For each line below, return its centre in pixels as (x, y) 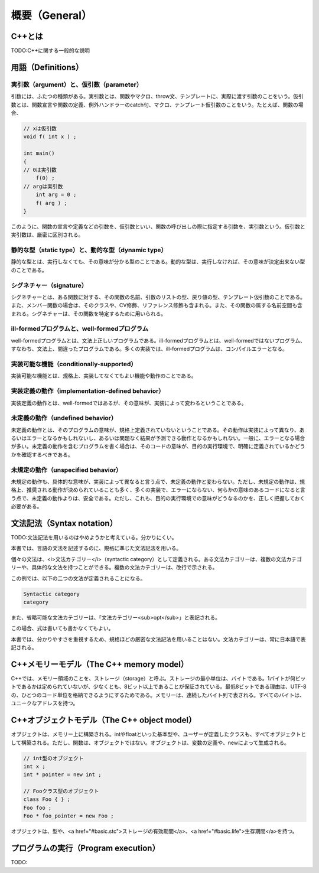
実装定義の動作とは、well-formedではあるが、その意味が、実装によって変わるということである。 (129, 403)
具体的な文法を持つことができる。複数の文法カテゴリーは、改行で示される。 (125, 568)
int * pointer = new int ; (62, 775)
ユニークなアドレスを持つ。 (45, 703)
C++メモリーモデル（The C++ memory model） (100, 664)
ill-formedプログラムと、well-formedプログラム (80, 329)
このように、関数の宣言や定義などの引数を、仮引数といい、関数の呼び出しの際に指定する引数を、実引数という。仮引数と (158, 226)
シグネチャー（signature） (49, 285)
